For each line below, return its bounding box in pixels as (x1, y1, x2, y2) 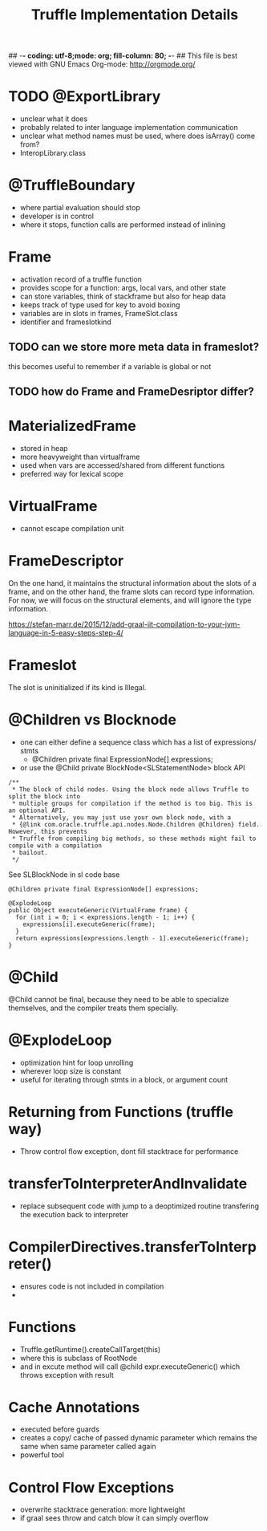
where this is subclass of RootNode (19, 1353, 138, 1362)
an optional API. (8, 806, 67, 814)
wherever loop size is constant (19, 1066, 122, 1076)
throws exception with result (19, 1370, 114, 1379)
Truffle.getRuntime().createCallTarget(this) (19, 1344, 161, 1354)
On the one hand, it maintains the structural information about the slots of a (8, 579, 257, 588)
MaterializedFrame (8, 417, 136, 435)
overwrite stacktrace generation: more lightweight (19, 1505, 186, 1514)
